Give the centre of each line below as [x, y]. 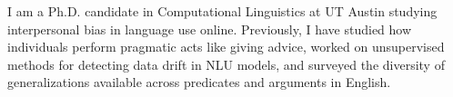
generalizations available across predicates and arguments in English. [199, 82]
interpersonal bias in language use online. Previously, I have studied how [210, 29]
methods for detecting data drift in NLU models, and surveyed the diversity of [226, 64]
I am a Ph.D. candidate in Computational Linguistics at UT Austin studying [222, 11]
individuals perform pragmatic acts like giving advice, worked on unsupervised [226, 47]
